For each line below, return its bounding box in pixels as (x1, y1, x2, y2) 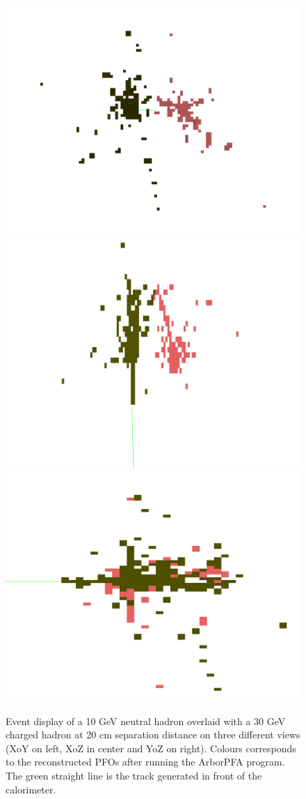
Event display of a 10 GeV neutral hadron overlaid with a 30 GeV (6, 713, 286, 728)
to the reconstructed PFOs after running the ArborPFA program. (6, 754, 285, 769)
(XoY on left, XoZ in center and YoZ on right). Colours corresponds (6, 740, 296, 755)
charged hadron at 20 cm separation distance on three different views (6, 727, 300, 742)
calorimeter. (6, 782, 56, 796)
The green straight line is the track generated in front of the (6, 768, 262, 782)
